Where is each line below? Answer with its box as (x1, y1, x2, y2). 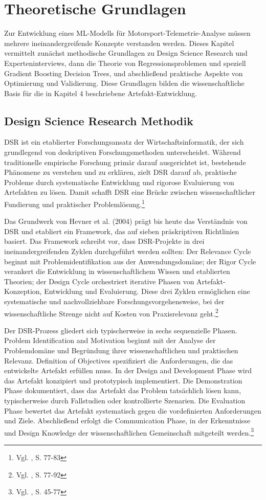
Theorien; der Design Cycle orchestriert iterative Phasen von (4, 276, 194, 286)
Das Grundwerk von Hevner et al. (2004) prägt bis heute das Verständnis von (4, 216, 248, 226)
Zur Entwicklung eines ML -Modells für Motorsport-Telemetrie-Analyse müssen (4, 28, 251, 38)
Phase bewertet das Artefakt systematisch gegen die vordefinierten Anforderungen (4, 405, 261, 416)
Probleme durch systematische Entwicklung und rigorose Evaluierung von (4, 176, 234, 187)
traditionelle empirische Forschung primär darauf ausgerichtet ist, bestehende (4, 156, 246, 167)
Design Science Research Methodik (4, 112, 193, 128)
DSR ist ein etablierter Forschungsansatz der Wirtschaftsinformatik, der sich (4, 137, 244, 147)
